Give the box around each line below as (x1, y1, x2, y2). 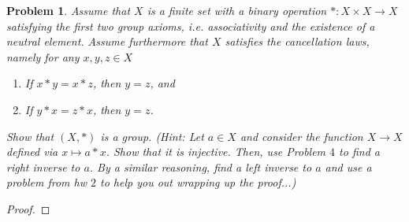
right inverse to (6, 158, 80, 175)
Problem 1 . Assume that (6, 2, 131, 18)
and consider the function (240, 128, 363, 144)
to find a (339, 143, 380, 160)
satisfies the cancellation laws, (225, 33, 370, 50)
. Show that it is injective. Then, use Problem (106, 143, 326, 160)
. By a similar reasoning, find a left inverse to (89, 158, 312, 175)
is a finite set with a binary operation (147, 2, 327, 18)
